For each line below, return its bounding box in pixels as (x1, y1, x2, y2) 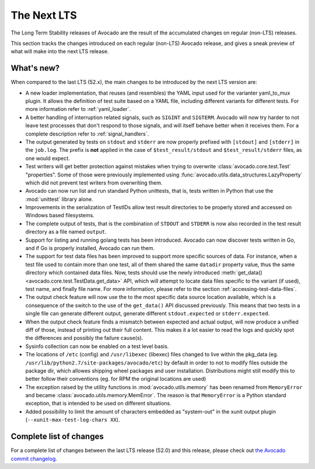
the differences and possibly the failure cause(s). (25, 335, 143, 342)
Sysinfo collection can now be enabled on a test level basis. (25, 342, 169, 350)
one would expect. (25, 155, 70, 162)
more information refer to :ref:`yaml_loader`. (25, 106, 131, 113)
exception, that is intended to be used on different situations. (25, 400, 171, 407)
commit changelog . (10, 455, 58, 462)
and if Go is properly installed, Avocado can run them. (25, 245, 155, 252)
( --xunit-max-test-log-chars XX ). (25, 416, 120, 423)
